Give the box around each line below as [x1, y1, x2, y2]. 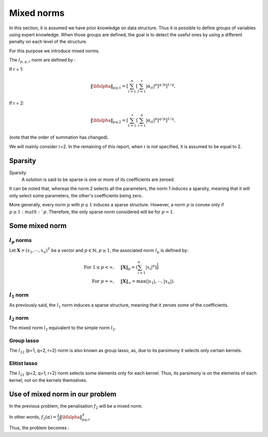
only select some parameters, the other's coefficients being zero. [9, 192, 143, 198]
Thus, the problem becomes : [9, 425, 69, 431]
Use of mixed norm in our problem [9, 390, 117, 399]
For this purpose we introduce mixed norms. [9, 48, 100, 54]
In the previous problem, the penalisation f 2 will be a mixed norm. [9, 403, 143, 410]
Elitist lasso [9, 359, 38, 366]
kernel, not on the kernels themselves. [9, 377, 88, 383]
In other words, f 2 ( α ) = [9, 414, 57, 421]
